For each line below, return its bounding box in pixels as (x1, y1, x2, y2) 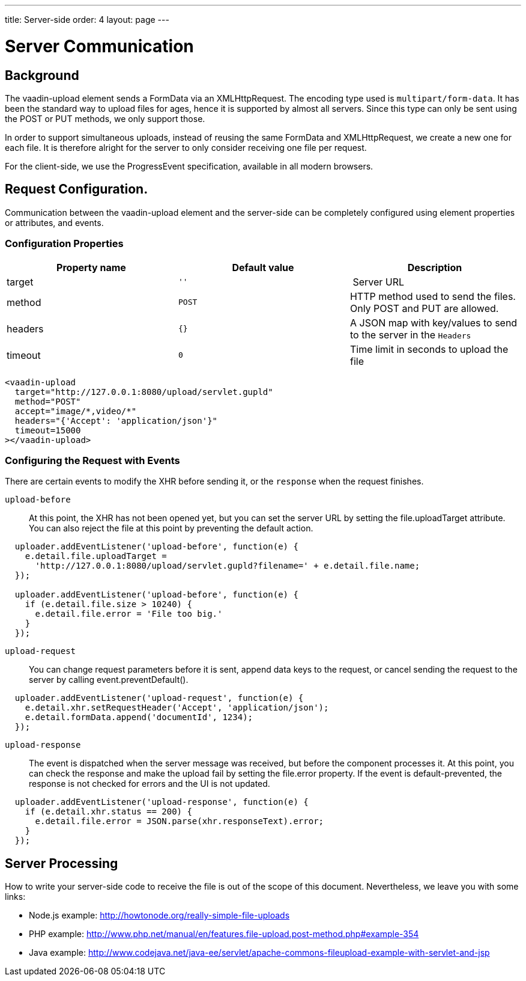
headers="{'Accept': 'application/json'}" (14, 415, 218, 426)
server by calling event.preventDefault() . (29, 674, 189, 685)
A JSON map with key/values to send (349, 316, 518, 329)
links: (5, 891, 26, 902)
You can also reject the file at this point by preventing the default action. (29, 523, 313, 534)
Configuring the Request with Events (5, 454, 180, 466)
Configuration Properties (5, 237, 124, 250)
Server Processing (5, 855, 118, 871)
